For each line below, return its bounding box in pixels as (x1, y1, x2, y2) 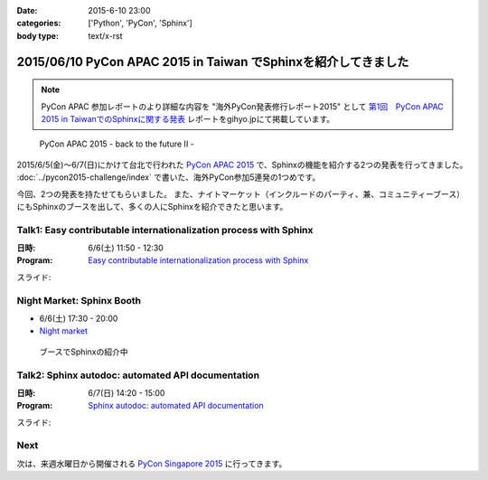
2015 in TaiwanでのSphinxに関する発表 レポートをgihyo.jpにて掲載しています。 (41, 113, 335, 124)
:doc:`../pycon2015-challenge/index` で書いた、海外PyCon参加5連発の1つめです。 (16, 172, 321, 183)
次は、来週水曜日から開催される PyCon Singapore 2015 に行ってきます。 (16, 457, 287, 469)
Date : (16, 5, 38, 15)
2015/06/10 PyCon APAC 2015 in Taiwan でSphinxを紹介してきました (16, 54, 409, 70)
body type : (16, 30, 59, 41)
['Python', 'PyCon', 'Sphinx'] (88, 18, 193, 29)
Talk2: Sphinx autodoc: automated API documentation (16, 369, 260, 381)
